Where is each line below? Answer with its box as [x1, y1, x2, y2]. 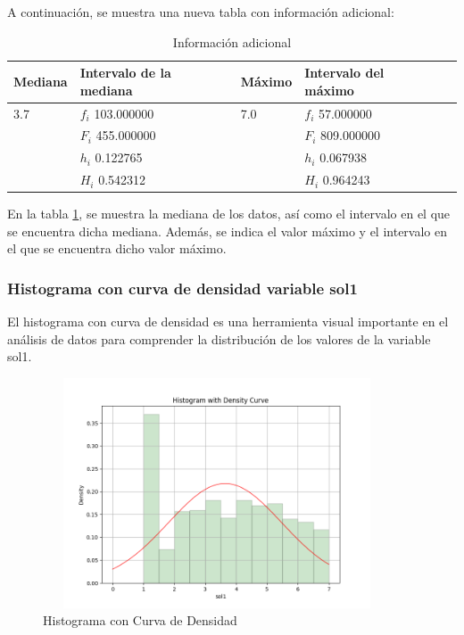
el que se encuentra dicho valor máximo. [7, 239, 227, 258]
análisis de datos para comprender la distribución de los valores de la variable [7, 329, 431, 348]
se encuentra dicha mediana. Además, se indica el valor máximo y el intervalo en [7, 221, 448, 240]
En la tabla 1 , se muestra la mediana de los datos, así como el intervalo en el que [7, 204, 451, 223]
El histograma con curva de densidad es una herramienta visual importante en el [7, 312, 449, 331]
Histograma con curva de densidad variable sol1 [7, 276, 358, 299]
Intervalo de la [79, 63, 171, 82]
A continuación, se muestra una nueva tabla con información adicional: [7, 3, 394, 21]
